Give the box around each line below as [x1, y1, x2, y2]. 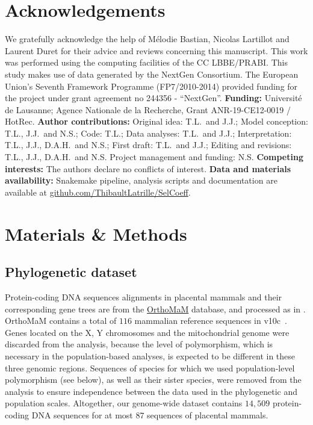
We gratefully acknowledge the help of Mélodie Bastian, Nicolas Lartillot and [5, 33, 290, 45]
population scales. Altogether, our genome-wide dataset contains [5, 397, 243, 409]
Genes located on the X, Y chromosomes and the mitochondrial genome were [5, 326, 290, 338]
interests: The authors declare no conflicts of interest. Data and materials [5, 162, 291, 175]
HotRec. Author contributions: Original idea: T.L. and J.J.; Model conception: [5, 115, 308, 128]
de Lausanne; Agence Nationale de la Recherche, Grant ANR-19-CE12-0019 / [5, 103, 291, 116]
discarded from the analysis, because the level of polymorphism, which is [5, 338, 273, 350]
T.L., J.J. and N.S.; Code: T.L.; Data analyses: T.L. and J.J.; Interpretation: [5, 126, 292, 139]
